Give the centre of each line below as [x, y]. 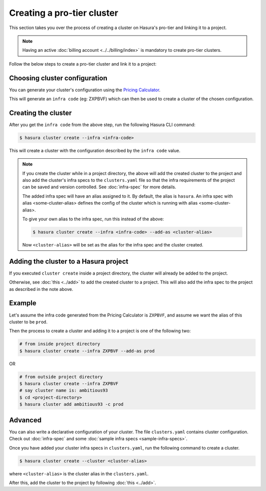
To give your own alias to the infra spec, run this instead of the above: [93, 219]
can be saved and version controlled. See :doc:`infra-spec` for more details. [99, 187]
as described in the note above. [41, 289]
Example [23, 303]
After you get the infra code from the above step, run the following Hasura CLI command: [102, 124]
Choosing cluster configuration [58, 78]
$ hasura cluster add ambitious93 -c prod [71, 404]
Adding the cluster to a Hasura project [69, 261]
